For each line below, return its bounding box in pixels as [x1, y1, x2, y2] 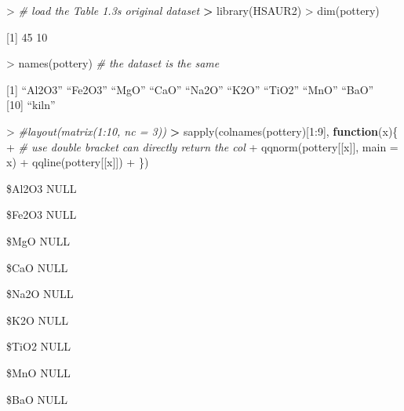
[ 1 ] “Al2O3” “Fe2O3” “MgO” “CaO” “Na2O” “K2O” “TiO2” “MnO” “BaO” [6, 81, 374, 97]
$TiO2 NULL [6, 338, 71, 355]
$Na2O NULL [6, 286, 74, 302]
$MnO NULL [6, 364, 71, 380]
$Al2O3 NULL [6, 180, 77, 196]
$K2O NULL [6, 311, 68, 328]
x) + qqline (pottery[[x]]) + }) [6, 154, 149, 170]
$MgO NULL [6, 232, 70, 249]
